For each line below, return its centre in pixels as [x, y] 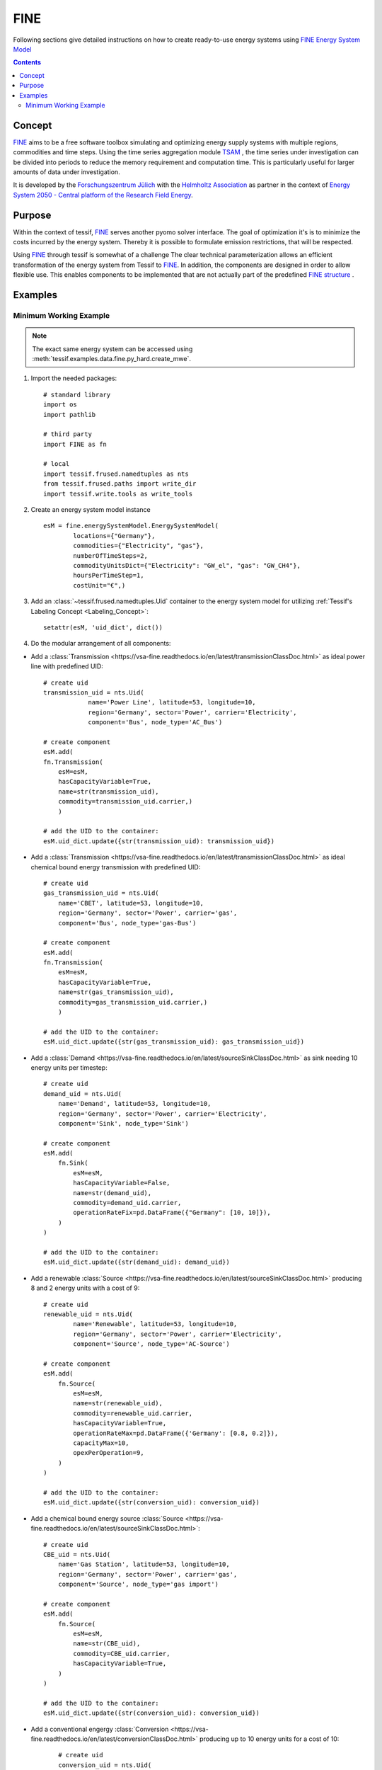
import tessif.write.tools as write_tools [118, 493]
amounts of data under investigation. [66, 172]
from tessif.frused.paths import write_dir [120, 484]
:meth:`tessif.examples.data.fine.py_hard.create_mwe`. [111, 358]
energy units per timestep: [69, 1067]
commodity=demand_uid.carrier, [127, 1203]
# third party [68, 434]
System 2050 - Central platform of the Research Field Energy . [103, 195]
